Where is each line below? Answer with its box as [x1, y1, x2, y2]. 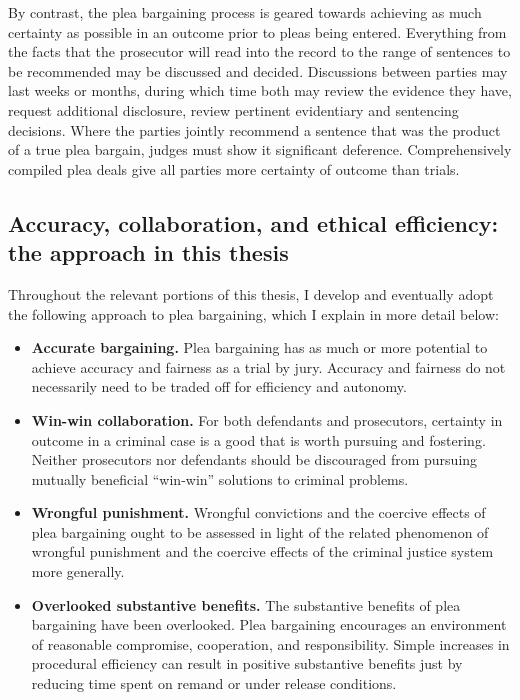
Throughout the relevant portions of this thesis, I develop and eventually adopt [8, 283, 494, 304]
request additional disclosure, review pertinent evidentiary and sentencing [8, 99, 459, 120]
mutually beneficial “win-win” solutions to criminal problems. [31, 468, 409, 489]
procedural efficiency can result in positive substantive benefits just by [31, 653, 463, 674]
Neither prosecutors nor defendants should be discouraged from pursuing [31, 449, 478, 470]
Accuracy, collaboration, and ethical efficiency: [8, 207, 499, 238]
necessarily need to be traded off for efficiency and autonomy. [31, 376, 407, 397]
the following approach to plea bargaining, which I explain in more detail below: [8, 303, 499, 324]
